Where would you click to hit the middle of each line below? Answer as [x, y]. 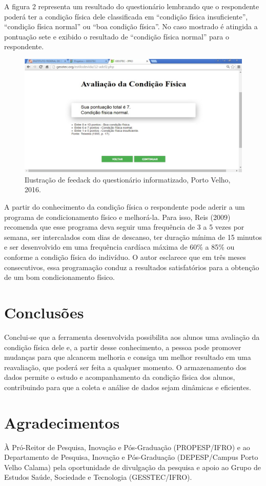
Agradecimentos [62, 422]
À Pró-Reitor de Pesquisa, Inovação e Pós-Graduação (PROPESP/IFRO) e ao [127, 447]
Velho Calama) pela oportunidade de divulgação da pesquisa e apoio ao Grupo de [132, 467]
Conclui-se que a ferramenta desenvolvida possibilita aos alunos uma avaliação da [132, 337]
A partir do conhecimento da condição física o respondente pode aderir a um [125, 207]
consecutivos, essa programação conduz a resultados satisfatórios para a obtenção [132, 267]
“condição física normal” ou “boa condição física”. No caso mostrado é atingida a [131, 26]
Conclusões [44, 312]
